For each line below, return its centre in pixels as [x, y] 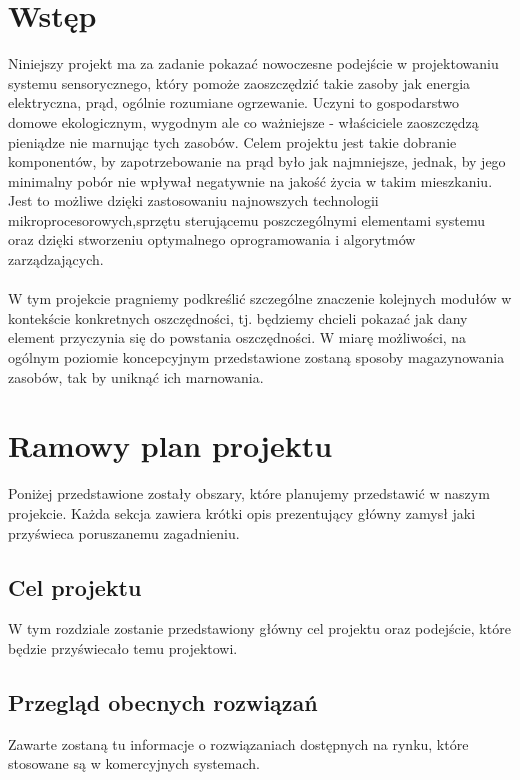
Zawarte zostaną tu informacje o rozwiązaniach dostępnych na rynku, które [238, 743]
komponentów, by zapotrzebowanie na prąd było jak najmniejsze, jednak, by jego [257, 161]
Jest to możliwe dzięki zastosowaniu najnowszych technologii [193, 200]
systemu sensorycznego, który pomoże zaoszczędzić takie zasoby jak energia [239, 82]
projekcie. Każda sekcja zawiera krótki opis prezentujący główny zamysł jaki [242, 512]
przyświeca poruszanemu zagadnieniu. [124, 532]
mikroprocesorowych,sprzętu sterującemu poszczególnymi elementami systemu [246, 219]
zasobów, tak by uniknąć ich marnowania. [136, 376]
